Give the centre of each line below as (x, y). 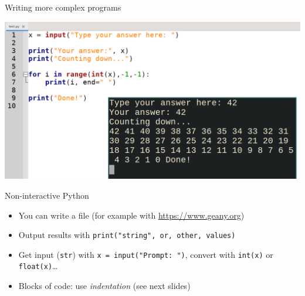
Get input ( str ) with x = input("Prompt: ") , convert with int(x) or (146, 254)
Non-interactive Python (47, 195)
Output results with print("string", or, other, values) (127, 235)
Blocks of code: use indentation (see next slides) (104, 286)
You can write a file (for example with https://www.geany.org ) (131, 215)
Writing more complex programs (63, 7)
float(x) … (38, 266)
